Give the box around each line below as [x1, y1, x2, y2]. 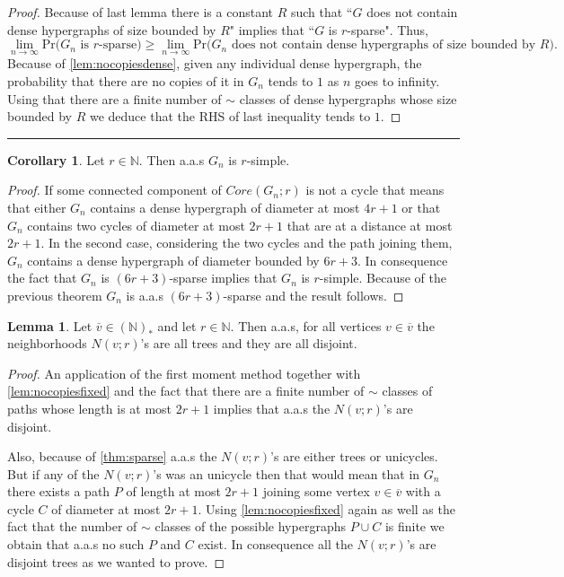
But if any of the [7, 464, 100, 483]
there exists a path [7, 482, 110, 501]
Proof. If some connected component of [7, 180, 222, 199]
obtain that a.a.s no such [7, 535, 145, 554]
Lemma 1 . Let [7, 316, 93, 335]
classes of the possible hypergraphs [154, 517, 346, 536]
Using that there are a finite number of [7, 89, 222, 108]
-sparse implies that [169, 268, 278, 287]
